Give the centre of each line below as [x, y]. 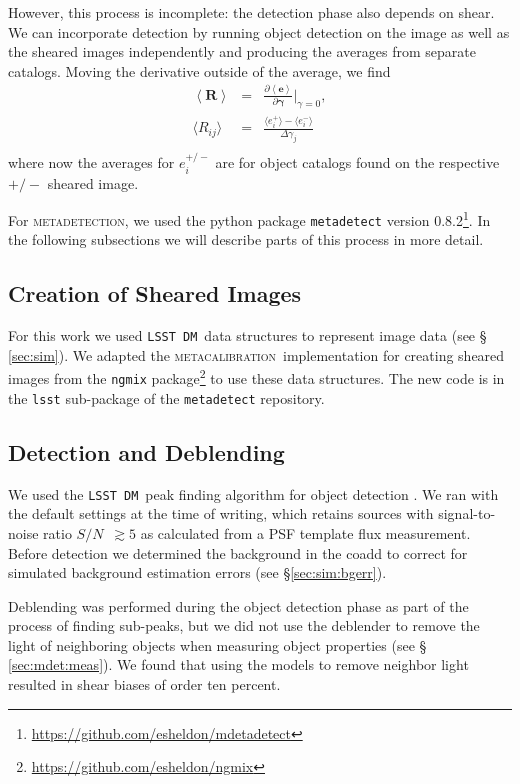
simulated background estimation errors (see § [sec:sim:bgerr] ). [197, 572]
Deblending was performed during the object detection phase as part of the [238, 605]
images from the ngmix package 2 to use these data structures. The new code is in [256, 377]
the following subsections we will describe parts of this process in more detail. [246, 239]
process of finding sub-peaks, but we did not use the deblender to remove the [244, 625]
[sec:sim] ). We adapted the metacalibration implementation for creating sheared [256, 354]
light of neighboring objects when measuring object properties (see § [217, 644]
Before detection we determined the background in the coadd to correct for [238, 552]
